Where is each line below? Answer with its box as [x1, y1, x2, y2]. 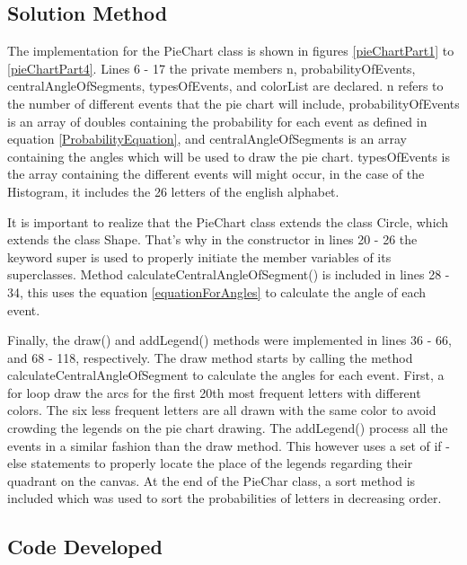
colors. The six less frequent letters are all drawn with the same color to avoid [7, 401, 436, 419]
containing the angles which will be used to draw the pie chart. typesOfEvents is [7, 146, 450, 165]
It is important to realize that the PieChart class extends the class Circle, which [7, 212, 449, 231]
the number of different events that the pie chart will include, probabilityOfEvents [7, 93, 460, 112]
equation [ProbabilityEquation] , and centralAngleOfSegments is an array [7, 129, 407, 148]
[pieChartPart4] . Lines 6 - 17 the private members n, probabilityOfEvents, [7, 58, 416, 77]
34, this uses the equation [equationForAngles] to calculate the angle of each [7, 282, 427, 301]
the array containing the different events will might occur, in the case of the [7, 164, 425, 183]
